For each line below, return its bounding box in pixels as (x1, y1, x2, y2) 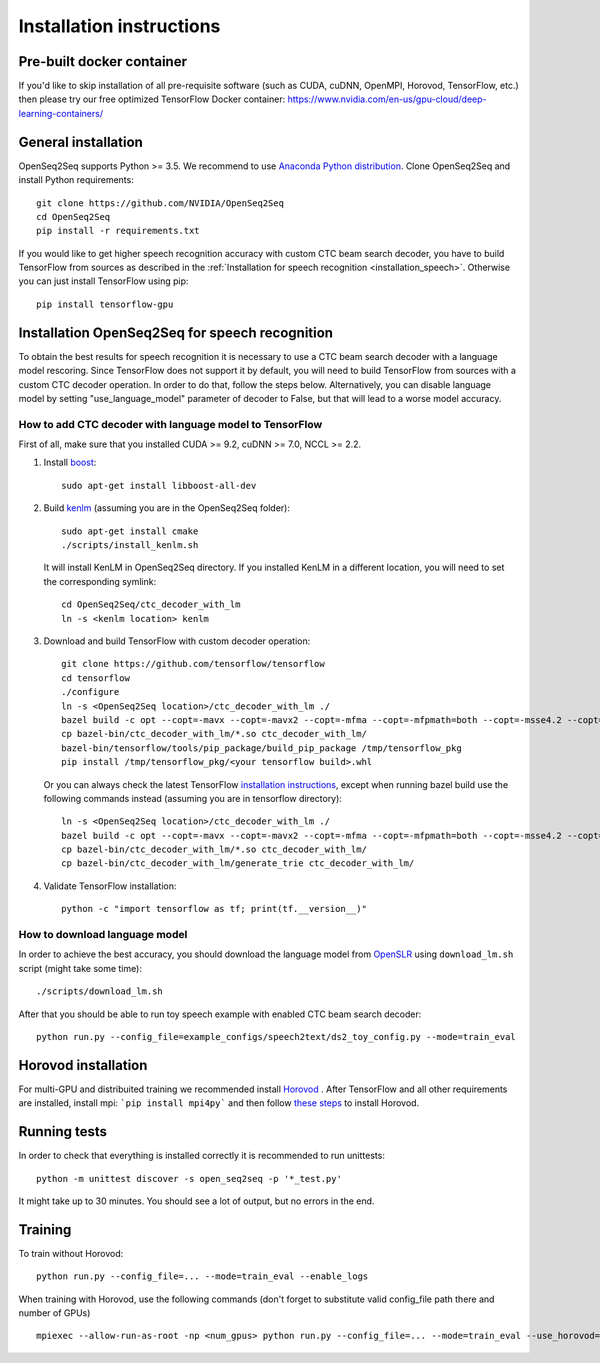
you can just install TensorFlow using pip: (18, 275, 189, 287)
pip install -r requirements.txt (36, 225, 200, 237)
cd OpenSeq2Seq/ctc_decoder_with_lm (61, 599, 241, 610)
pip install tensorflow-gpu (36, 298, 174, 310)
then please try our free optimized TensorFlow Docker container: (18, 93, 286, 105)
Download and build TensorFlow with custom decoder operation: (43, 635, 311, 647)
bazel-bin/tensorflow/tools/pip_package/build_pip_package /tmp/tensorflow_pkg (61, 742, 462, 754)
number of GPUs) (18, 1307, 91, 1319)
